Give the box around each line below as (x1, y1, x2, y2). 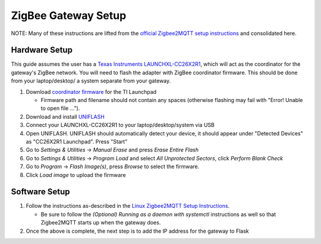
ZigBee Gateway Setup (11, 9, 127, 22)
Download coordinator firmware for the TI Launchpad (26, 88, 157, 95)
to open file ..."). (40, 104, 80, 112)
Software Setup (11, 187, 71, 197)
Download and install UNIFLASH (26, 113, 105, 120)
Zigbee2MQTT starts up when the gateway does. (40, 219, 161, 226)
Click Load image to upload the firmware (26, 171, 126, 178)
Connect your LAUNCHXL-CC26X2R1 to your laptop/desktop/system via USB (26, 122, 215, 129)
